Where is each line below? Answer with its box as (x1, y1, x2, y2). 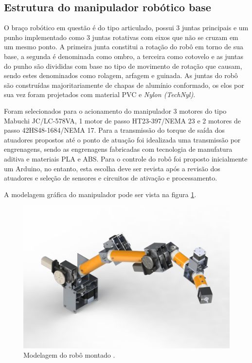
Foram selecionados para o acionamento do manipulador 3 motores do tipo (4, 105, 227, 116)
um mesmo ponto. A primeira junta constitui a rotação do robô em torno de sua (4, 41, 243, 52)
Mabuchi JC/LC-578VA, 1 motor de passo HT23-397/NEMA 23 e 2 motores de (4, 115, 241, 125)
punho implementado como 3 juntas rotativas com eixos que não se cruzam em (4, 32, 238, 42)
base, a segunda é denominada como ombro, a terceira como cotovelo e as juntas (4, 51, 243, 61)
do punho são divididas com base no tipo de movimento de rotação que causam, (4, 60, 242, 71)
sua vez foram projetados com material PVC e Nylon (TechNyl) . (4, 89, 196, 100)
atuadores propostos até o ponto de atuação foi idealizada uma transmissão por (4, 134, 241, 144)
